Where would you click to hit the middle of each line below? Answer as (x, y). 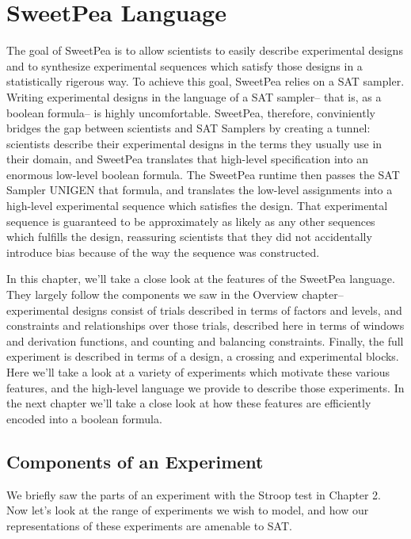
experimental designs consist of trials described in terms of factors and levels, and (204, 310)
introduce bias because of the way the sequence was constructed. (163, 252)
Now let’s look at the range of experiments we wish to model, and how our (188, 510)
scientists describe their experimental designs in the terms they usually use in (194, 143)
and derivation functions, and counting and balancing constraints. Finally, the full (205, 340)
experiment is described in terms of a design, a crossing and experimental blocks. (203, 356)
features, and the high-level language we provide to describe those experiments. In (205, 387)
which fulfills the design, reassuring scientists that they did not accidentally (189, 237)
